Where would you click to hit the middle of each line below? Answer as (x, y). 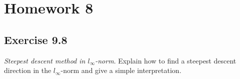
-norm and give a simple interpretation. (121, 70)
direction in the (28, 70)
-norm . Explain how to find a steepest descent (166, 60)
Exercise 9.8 (36, 39)
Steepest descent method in (45, 60)
